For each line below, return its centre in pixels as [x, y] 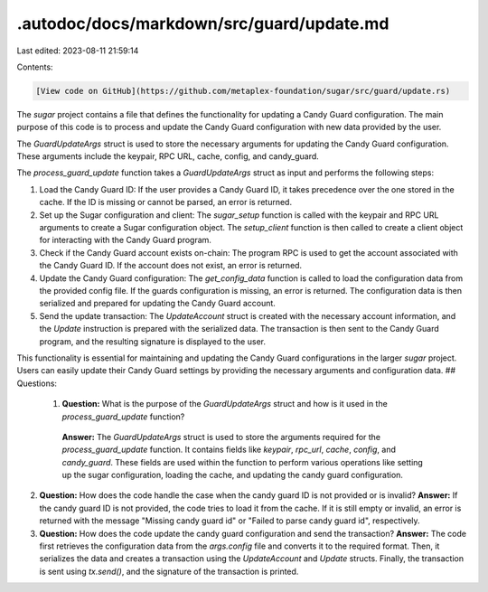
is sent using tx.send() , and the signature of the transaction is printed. [169, 571]
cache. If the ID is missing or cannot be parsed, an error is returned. [166, 202]
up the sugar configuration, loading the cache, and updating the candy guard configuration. [233, 475]
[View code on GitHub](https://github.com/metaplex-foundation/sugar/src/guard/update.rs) [243, 91]
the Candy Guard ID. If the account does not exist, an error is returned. [171, 266]
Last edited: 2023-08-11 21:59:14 [78, 51]
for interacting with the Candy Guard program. [126, 240]
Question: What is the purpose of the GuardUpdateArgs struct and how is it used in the [225, 404]
